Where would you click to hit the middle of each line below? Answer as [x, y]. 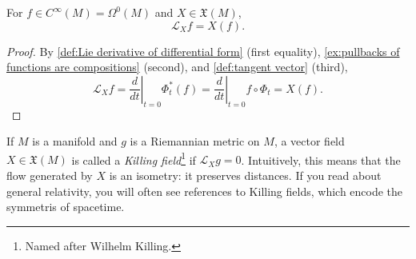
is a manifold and [75, 141]
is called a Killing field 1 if [134, 158]
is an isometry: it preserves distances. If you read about [245, 175]
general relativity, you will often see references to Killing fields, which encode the [205, 191]
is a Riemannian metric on [195, 141]
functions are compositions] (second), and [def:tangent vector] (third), [177, 67]
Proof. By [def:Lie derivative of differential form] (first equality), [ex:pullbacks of [203, 51]
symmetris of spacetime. [66, 207]
